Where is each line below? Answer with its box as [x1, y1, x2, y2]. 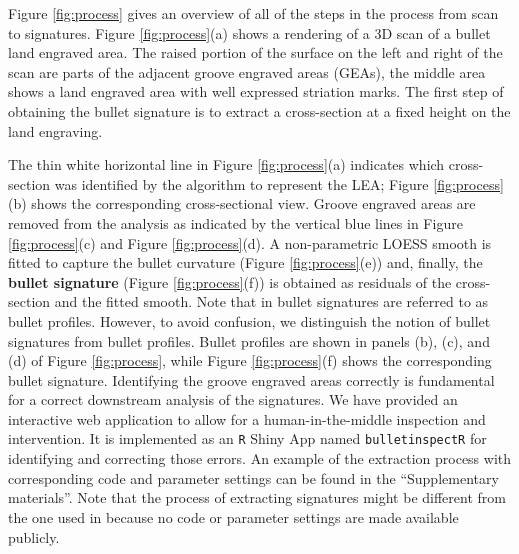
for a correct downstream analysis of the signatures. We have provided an [8, 389, 458, 410]
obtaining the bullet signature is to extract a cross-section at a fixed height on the [8, 100, 511, 121]
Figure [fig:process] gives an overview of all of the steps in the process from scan [8, 3, 499, 23]
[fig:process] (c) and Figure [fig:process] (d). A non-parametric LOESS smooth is [8, 232, 492, 253]
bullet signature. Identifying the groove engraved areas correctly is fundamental [8, 369, 495, 390]
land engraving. [8, 120, 103, 141]
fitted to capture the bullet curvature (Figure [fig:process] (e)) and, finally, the [8, 252, 483, 273]
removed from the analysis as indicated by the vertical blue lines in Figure [8, 212, 463, 233]
